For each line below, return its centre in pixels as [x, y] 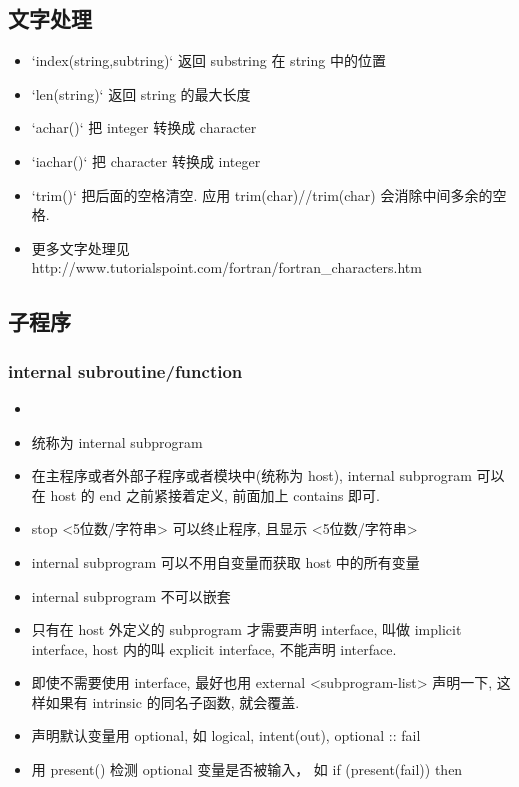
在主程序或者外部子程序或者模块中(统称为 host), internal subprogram [251, 475]
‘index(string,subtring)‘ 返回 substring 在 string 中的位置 [208, 60]
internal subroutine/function [125, 370]
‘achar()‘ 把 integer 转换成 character [144, 127]
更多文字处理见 [80, 247]
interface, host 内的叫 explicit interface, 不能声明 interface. [214, 648]
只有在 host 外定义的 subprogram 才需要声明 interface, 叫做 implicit [246, 629]
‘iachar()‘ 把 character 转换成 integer [146, 160]
